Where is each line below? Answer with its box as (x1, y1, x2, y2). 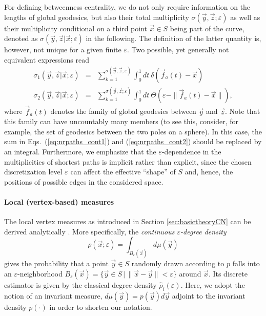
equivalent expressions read (4, 54, 89, 65)
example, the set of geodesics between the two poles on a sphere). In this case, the (4, 126, 262, 136)
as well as (230, 11, 260, 22)
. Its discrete (208, 268, 248, 279)
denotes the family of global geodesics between (50, 106, 196, 116)
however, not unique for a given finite (4, 44, 121, 55)
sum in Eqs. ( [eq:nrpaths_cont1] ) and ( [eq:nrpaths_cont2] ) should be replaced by (4, 136, 262, 147)
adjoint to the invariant (172, 290, 245, 301)
